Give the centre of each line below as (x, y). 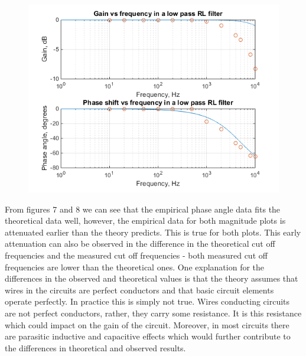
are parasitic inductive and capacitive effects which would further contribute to (148, 336)
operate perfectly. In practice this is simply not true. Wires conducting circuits (147, 301)
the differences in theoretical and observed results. (95, 347)
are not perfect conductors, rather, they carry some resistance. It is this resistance (153, 313)
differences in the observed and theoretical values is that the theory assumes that (152, 278)
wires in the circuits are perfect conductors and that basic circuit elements (139, 290)
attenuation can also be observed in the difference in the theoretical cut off (140, 244)
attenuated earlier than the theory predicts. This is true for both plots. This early (153, 232)
